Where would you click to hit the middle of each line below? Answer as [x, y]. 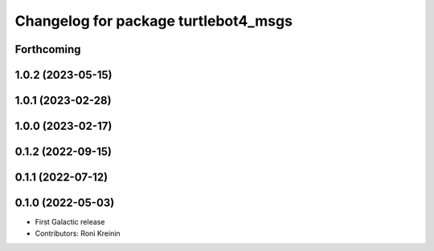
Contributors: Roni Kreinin [78, 233]
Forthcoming [48, 49]
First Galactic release [70, 222]
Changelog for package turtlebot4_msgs [154, 21]
